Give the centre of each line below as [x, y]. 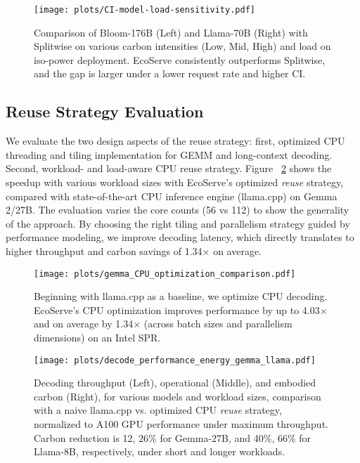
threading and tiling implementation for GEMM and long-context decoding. [169, 154]
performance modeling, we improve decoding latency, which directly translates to [180, 237]
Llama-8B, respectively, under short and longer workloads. [160, 451]
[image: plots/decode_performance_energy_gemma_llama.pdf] [175, 360]
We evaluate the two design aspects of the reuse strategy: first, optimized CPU [175, 141]
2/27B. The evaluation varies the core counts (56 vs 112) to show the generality [178, 210]
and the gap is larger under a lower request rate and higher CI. [170, 73]
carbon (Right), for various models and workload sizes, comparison [178, 396]
